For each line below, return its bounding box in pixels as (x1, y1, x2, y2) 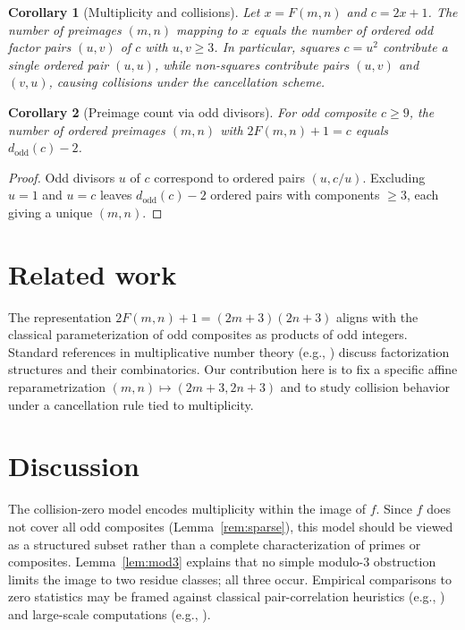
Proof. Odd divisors (8, 167, 115, 186)
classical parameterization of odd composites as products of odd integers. (8, 325, 408, 344)
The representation (8, 307, 112, 326)
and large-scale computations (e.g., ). (8, 604, 211, 623)
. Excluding (362, 167, 426, 186)
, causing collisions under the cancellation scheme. (48, 72, 325, 91)
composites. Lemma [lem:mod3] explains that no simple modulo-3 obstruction (8, 552, 436, 571)
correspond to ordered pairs (154, 167, 305, 186)
